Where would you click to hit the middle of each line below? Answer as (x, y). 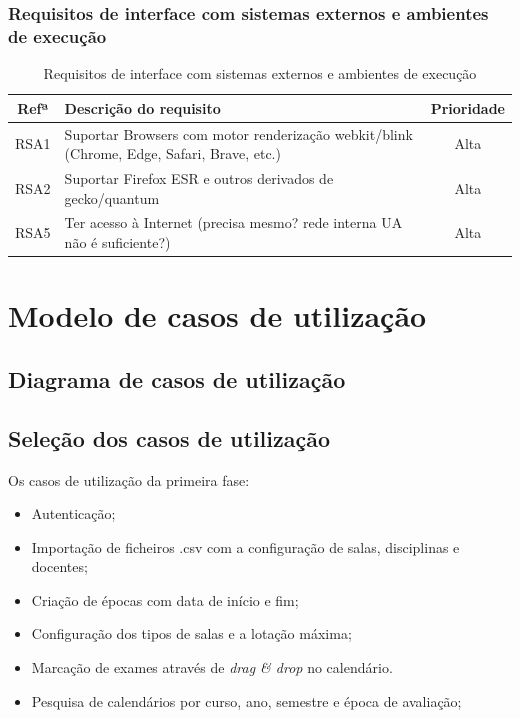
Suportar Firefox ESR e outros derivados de (199, 178)
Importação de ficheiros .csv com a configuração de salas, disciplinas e (245, 546)
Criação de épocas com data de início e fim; (165, 599)
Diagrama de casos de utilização (177, 378)
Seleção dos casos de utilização (169, 437)
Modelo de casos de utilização (217, 315)
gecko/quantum (112, 197)
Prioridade (467, 107)
